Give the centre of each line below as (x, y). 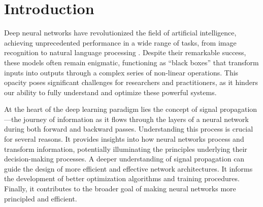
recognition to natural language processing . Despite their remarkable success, (125, 52)
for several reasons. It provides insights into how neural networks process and (124, 139)
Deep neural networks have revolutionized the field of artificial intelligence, (120, 33)
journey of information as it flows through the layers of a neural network (136, 119)
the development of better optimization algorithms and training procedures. (122, 178)
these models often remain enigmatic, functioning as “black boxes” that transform (131, 62)
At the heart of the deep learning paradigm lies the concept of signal (111, 109)
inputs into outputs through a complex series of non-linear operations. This (121, 72)
